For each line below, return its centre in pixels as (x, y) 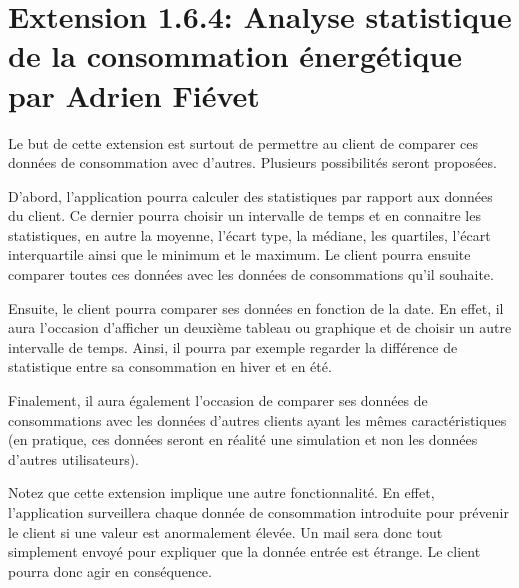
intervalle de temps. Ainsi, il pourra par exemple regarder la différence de (233, 346)
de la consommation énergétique (235, 55)
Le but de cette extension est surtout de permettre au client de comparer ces (243, 142)
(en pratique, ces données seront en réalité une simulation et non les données (243, 439)
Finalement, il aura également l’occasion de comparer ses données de (218, 400)
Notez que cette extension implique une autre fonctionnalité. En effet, (221, 492)
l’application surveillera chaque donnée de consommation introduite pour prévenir (258, 512)
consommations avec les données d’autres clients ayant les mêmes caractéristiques (257, 419)
